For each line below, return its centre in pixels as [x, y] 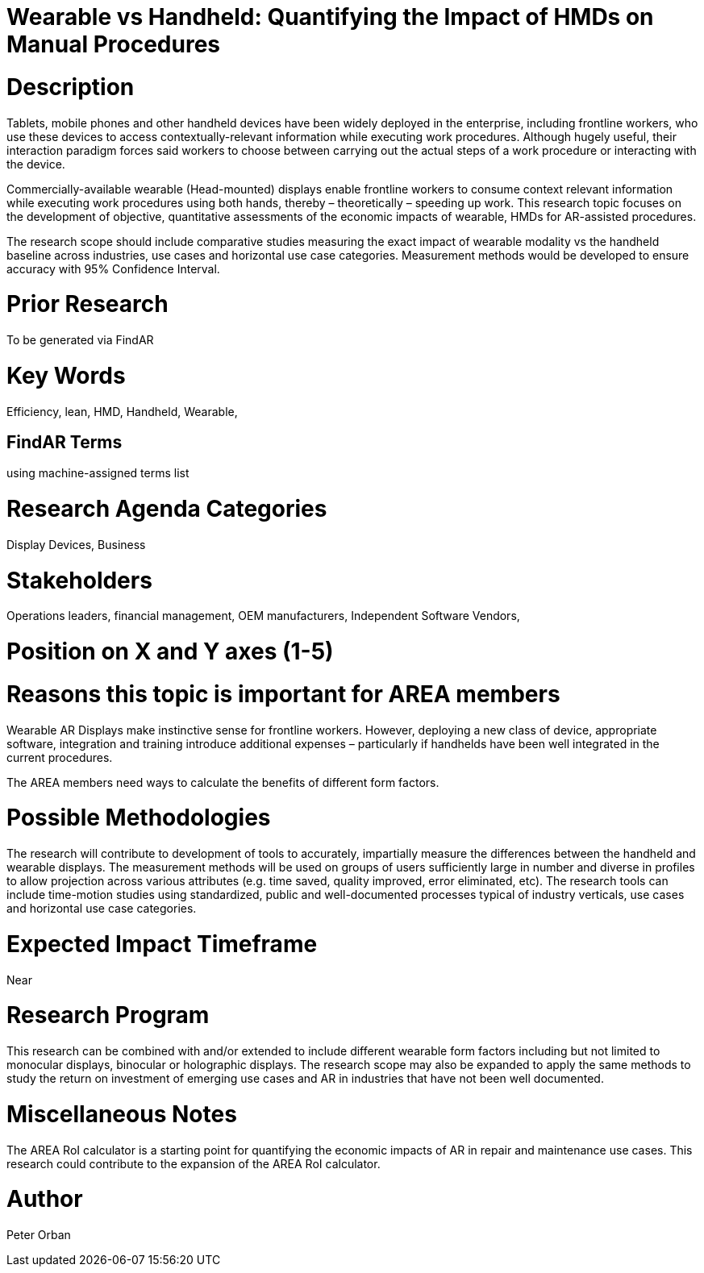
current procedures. [60, 757]
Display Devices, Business [76, 544]
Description [71, 87]
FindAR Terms [65, 442]
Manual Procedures [114, 44]
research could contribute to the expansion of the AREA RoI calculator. [194, 1163]
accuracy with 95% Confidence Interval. [113, 268]
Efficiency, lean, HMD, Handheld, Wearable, [122, 411]
